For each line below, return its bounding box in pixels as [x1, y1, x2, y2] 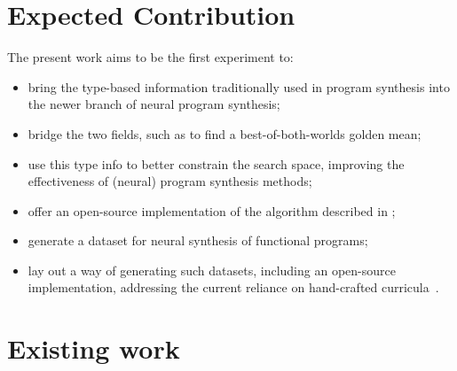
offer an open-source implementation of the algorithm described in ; [28, 201, 396, 220]
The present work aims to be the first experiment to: [7, 48, 294, 66]
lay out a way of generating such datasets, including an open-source [28, 260, 396, 279]
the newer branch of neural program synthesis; [28, 95, 280, 113]
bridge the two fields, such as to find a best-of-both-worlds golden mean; [28, 124, 422, 143]
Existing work [7, 330, 180, 367]
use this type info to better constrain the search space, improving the [28, 154, 405, 173]
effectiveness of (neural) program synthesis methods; [28, 172, 312, 190]
